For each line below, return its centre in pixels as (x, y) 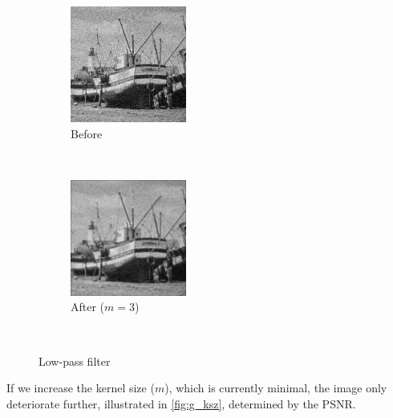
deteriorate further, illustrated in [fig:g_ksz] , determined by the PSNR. (181, 403)
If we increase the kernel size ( (81, 388)
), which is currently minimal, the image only (276, 388)
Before (87, 133)
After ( (88, 307)
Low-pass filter (75, 361)
